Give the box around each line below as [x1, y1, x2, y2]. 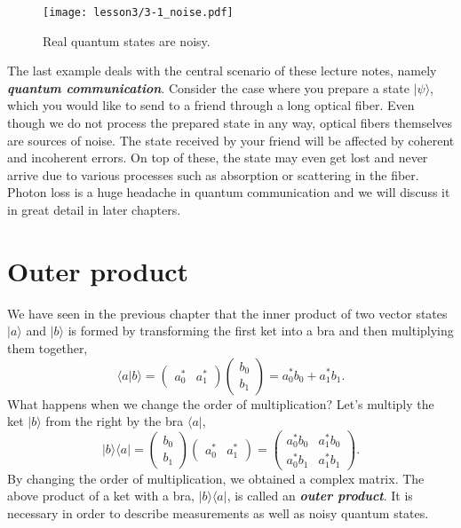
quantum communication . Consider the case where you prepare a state [7, 78, 409, 97]
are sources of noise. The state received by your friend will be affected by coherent [7, 130, 455, 149]
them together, [7, 338, 88, 357]
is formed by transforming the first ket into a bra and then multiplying [68, 321, 454, 340]
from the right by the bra [45, 412, 184, 430]
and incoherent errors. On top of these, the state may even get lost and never [7, 148, 428, 167]
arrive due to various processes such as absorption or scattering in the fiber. [7, 165, 419, 184]
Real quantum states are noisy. [43, 31, 211, 50]
